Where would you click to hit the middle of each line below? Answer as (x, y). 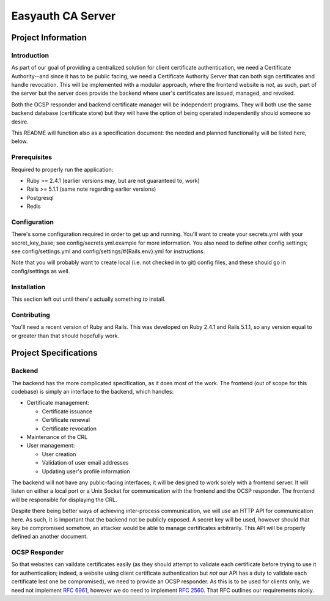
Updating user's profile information (86, 471)
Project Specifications (54, 353)
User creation (59, 454)
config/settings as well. (41, 271)
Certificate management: (58, 403)
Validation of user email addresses (85, 463)
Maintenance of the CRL (57, 437)
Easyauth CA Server (64, 16)
